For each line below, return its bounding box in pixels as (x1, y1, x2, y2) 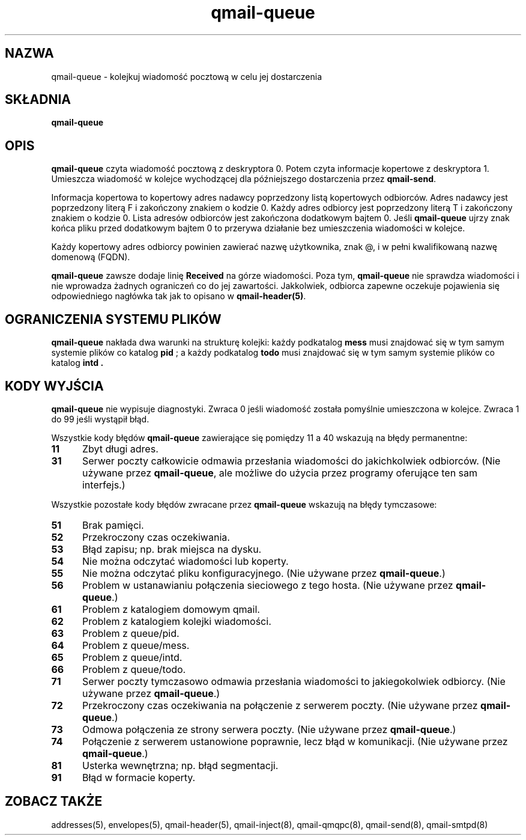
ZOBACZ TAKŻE (5, 794, 103, 809)
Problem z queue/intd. (82, 651, 183, 663)
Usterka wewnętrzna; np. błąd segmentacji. (82, 759, 279, 772)
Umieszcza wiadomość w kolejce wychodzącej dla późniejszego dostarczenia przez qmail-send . (51, 174, 437, 184)
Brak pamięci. (82, 519, 144, 531)
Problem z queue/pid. (82, 627, 180, 639)
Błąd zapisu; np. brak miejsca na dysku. (82, 543, 262, 555)
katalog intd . (51, 358, 104, 368)
